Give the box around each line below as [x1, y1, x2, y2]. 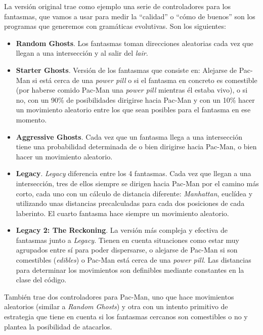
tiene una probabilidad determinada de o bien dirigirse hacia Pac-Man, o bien [16, 141, 257, 152]
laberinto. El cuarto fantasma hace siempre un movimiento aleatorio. [16, 207, 229, 218]
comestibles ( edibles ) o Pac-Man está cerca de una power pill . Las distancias [16, 255, 251, 265]
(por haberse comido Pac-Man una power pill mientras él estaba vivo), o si [16, 85, 248, 95]
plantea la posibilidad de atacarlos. [4, 321, 112, 331]
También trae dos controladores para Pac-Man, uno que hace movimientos [4, 291, 234, 302]
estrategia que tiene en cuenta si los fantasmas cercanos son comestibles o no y [4, 311, 248, 322]
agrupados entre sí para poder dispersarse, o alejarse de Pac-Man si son [16, 244, 238, 255]
